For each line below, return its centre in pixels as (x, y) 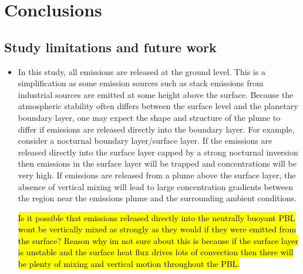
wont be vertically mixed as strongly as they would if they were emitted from (157, 229)
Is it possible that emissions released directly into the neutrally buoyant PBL (156, 217)
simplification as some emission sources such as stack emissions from (141, 83)
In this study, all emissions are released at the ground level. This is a (142, 71)
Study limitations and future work (110, 47)
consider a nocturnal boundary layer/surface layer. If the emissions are (145, 141)
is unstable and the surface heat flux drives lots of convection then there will (156, 252)
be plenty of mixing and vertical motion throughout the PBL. (129, 264)
